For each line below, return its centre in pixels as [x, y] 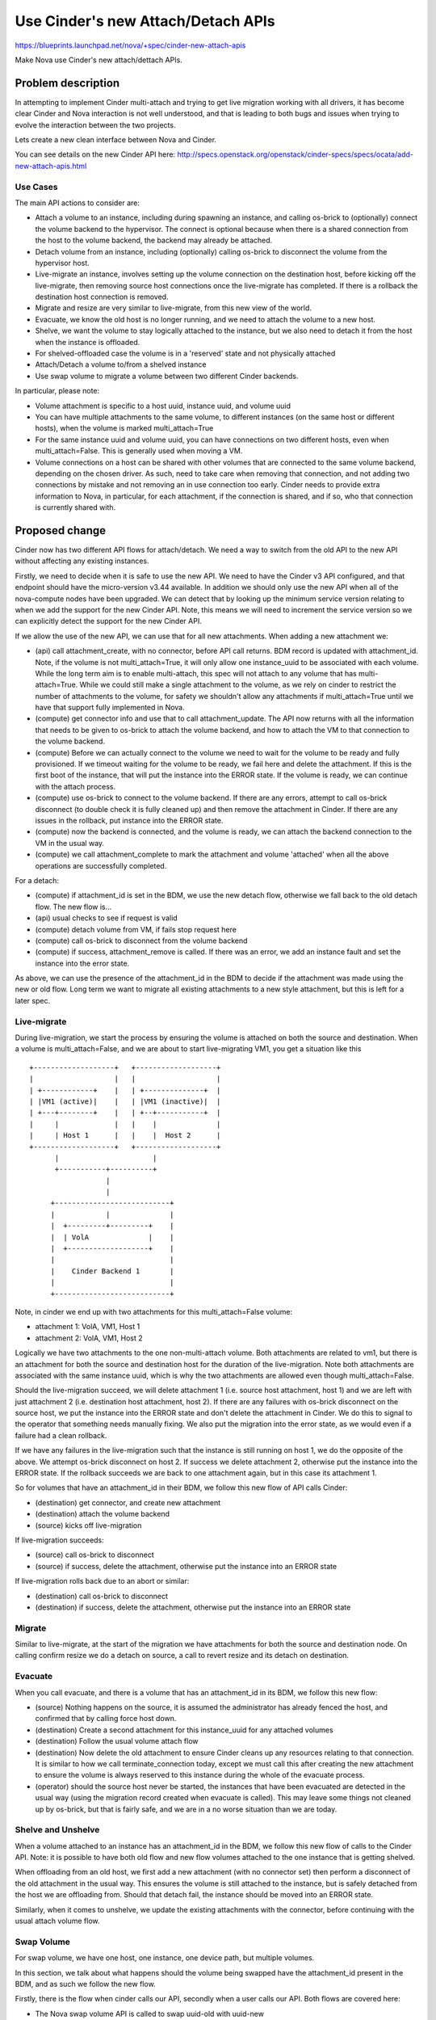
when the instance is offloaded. [88, 342]
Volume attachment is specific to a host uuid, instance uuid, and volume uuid [163, 406]
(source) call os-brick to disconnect [94, 1555]
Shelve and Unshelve [57, 1830]
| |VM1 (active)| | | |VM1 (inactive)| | [125, 1101]
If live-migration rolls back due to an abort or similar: [102, 1581]
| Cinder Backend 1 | [112, 1271]
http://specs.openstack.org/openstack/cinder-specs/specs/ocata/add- [295, 154]
